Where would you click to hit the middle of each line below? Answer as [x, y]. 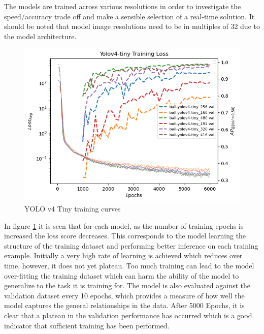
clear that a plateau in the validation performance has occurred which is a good [128, 315]
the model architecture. [40, 36]
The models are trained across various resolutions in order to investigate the [123, 6]
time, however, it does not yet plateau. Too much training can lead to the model [129, 265]
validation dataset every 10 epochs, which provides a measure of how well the [124, 295]
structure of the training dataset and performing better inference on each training [131, 245]
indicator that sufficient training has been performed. [87, 325]
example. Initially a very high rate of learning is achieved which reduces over [123, 255]
